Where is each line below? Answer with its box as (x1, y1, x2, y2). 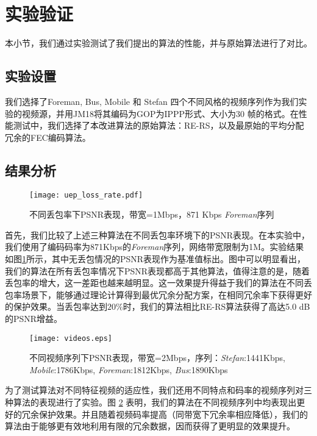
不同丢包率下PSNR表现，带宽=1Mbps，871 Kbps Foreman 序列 (29, 208, 274, 221)
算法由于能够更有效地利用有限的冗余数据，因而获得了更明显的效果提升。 (5, 420, 295, 432)
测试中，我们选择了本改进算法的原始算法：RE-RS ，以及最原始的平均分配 (13, 119, 304, 132)
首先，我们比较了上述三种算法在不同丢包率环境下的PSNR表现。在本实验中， (5, 228, 310, 241)
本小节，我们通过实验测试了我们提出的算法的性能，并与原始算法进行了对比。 (5, 37, 312, 49)
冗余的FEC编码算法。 (5, 130, 91, 143)
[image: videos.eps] (29, 334, 113, 343)
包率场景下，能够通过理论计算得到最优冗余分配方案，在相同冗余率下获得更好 (5, 288, 312, 301)
